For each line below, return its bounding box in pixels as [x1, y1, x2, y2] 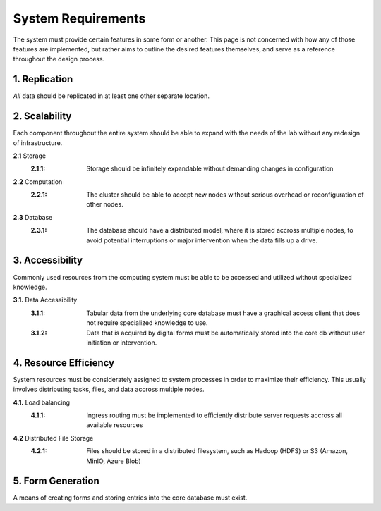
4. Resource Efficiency [13, 357, 115, 369]
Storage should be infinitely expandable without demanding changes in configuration [86, 164, 334, 173]
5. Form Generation [13, 475, 100, 487]
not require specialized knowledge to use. [86, 319, 208, 327]
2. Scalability [13, 110, 72, 123]
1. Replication [13, 73, 73, 85]
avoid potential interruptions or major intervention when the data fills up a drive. [86, 236, 317, 245]
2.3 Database [13, 213, 53, 221]
